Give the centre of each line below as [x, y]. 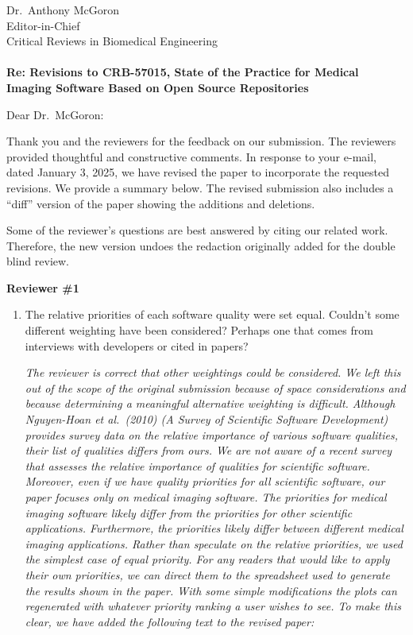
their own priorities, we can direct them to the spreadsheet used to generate [207, 574]
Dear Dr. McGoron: [55, 114]
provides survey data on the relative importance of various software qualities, [211, 434]
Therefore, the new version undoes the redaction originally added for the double [201, 245]
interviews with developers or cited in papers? [137, 345]
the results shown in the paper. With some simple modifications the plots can [211, 590]
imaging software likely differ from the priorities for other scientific [189, 512]
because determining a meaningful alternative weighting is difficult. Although [210, 403]
